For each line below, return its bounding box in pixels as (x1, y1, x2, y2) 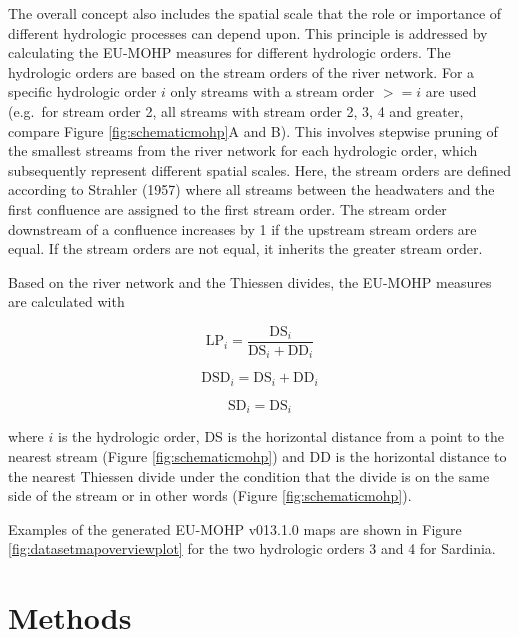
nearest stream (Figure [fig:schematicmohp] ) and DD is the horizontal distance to (8, 445, 507, 466)
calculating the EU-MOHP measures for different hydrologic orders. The (8, 42, 451, 63)
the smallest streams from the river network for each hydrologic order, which (8, 140, 478, 161)
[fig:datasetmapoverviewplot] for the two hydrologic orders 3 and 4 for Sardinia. (8, 538, 496, 559)
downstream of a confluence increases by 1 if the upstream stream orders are (8, 218, 477, 239)
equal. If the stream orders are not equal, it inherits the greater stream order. (8, 238, 483, 259)
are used (425, 81, 477, 102)
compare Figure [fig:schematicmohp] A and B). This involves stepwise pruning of (8, 120, 498, 141)
